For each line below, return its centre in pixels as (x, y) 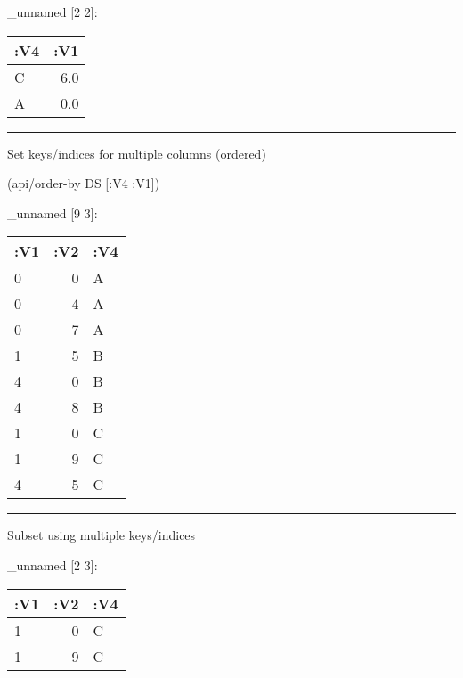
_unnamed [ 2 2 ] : (53, 12)
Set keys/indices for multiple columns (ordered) (137, 153)
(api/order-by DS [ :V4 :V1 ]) (84, 183)
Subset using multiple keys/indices (102, 535)
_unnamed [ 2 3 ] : (53, 564)
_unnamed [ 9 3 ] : (53, 212)
